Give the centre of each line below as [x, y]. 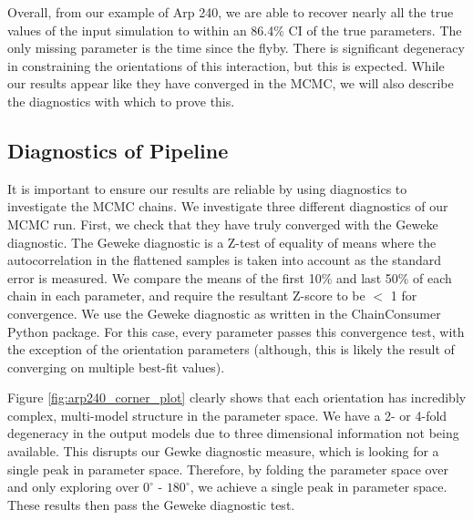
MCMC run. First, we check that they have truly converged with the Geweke [223, 224]
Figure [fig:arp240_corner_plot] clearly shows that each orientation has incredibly [237, 398]
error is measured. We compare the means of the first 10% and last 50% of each [230, 277]
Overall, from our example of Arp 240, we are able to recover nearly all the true [231, 12]
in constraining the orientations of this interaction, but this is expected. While [226, 65]
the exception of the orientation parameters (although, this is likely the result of [231, 349]
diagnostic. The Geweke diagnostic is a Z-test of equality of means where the [222, 242]
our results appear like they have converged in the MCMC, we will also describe [231, 83]
